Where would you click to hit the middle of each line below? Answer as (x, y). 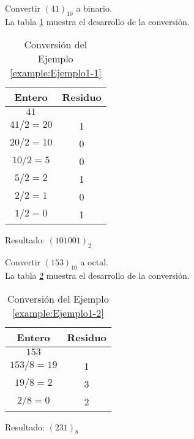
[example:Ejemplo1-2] (58, 312)
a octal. (94, 262)
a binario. (94, 8)
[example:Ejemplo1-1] (56, 73)
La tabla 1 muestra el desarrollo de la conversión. (97, 21)
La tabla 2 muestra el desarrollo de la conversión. (97, 275)
